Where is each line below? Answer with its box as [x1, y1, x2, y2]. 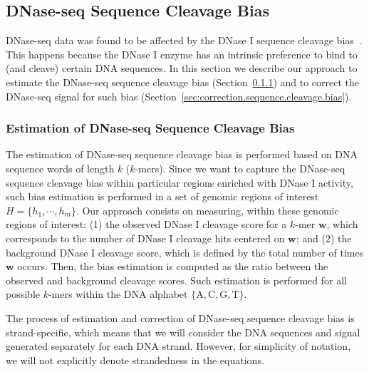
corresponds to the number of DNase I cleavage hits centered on [6, 230, 285, 245]
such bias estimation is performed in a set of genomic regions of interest [6, 189, 319, 204]
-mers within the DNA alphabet [48, 286, 188, 301]
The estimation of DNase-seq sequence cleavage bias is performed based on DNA [6, 147, 358, 162]
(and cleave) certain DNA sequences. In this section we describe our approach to [6, 61, 358, 76]
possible [6, 286, 40, 301]
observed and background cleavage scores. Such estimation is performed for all [6, 272, 347, 287]
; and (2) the [296, 230, 352, 245]
